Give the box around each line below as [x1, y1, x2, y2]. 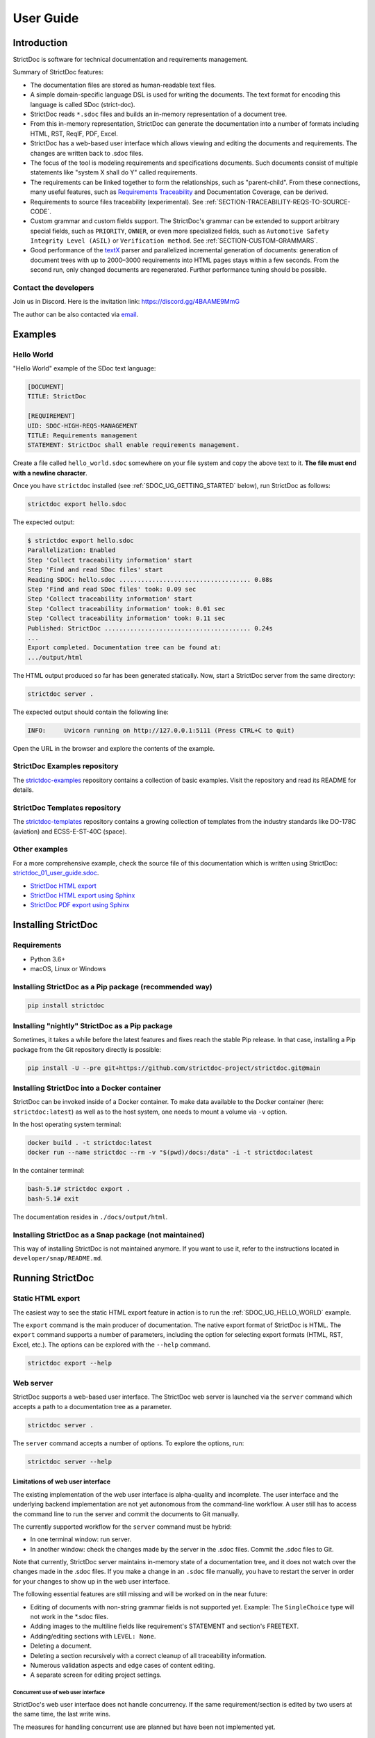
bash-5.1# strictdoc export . [27, 1185, 131, 1193]
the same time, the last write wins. [12, 1710, 111, 1719]
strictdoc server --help [27, 1457, 112, 1465]
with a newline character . [12, 469, 88, 477]
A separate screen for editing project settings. [30, 1671, 162, 1679]
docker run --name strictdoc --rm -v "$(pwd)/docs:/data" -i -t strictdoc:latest [27, 1148, 314, 1157]
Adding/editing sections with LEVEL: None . [30, 1632, 156, 1640]
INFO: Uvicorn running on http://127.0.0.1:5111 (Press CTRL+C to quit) [27, 726, 295, 734]
